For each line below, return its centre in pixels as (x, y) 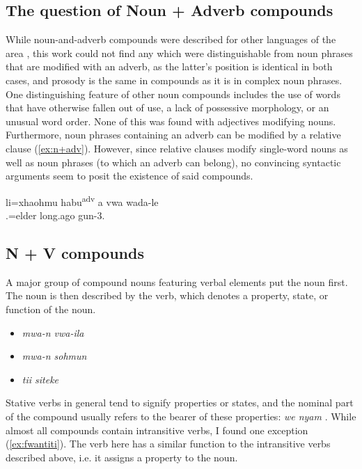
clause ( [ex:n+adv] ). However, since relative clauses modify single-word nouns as (177, 148)
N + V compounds (75, 252)
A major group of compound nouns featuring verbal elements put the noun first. (177, 281)
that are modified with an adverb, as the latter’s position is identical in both (169, 66)
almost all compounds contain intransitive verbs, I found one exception (157, 430)
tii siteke (40, 379)
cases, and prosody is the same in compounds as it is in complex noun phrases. (174, 80)
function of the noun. (51, 309)
